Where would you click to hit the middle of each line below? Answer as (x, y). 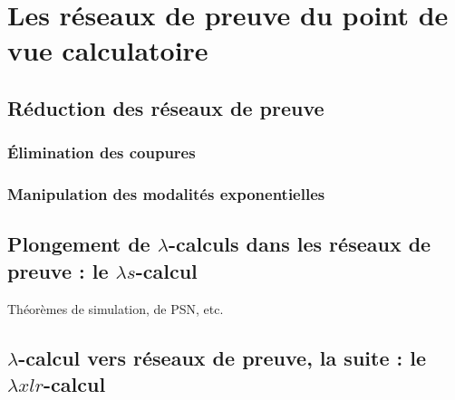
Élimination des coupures (102, 152)
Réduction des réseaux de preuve (166, 107)
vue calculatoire (108, 50)
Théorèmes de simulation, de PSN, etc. (116, 308)
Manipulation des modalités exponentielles (166, 194)
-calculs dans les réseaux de (300, 244)
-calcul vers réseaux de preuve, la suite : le (223, 357)
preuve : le (58, 270)
